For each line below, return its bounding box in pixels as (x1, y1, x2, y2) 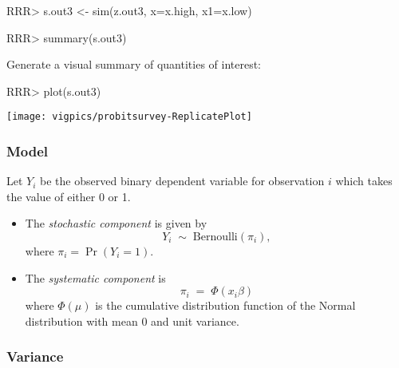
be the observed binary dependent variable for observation (40, 172, 325, 189)
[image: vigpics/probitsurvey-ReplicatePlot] (6, 111, 252, 123)
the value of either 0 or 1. (6, 188, 131, 204)
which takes (335, 172, 393, 189)
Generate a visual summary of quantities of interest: (6, 56, 262, 73)
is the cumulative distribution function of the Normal (95, 297, 356, 314)
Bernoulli (192, 231, 238, 243)
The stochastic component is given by (25, 215, 207, 231)
